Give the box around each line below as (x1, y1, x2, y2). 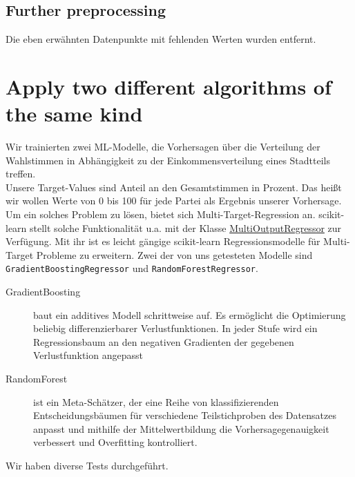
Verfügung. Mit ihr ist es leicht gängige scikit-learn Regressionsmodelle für (6, 234, 320, 249)
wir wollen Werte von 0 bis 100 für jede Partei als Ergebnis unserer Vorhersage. (6, 193, 342, 208)
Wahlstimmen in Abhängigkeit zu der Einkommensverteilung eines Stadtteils (6, 153, 330, 167)
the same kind (6, 99, 143, 128)
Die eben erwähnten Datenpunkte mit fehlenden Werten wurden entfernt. (6, 32, 316, 46)
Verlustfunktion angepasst (33, 348, 143, 362)
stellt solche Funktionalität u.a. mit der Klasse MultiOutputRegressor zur (30, 220, 342, 235)
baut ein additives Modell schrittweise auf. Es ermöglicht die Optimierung (33, 307, 346, 322)
